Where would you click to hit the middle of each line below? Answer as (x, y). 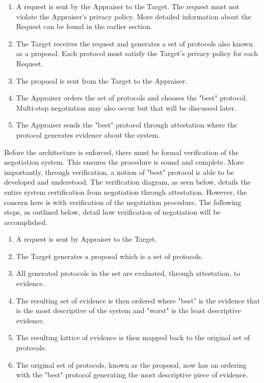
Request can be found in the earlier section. (84, 26)
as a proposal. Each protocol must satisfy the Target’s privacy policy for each (137, 53)
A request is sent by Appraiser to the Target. (86, 239)
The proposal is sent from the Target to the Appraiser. (102, 80)
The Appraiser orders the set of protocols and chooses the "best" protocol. (132, 98)
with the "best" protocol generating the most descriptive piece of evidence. (132, 375)
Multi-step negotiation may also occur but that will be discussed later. (126, 107)
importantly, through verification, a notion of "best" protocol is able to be (119, 172)
